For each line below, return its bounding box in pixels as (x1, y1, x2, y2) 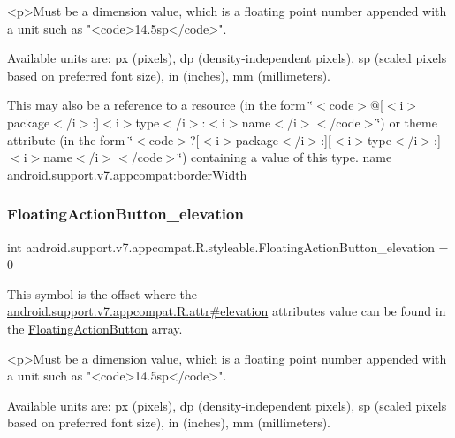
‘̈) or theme (376, 112, 437, 131)
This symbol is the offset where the (7, 284, 197, 303)
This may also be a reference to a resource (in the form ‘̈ (7, 96, 314, 114)
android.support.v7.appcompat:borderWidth (7, 165, 247, 183)
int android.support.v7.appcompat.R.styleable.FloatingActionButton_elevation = (7, 237, 449, 256)
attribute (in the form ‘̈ (7, 130, 133, 149)
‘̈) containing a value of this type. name (178, 148, 392, 166)
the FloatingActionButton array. (7, 319, 183, 337)
